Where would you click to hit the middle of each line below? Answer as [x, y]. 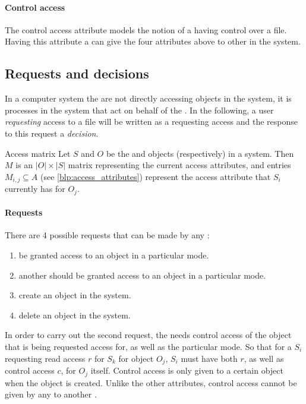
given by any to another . [51, 394]
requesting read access [45, 358]
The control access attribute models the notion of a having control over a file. [146, 29]
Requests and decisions [77, 73]
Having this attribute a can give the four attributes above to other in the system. [153, 41]
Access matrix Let [38, 153]
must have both [209, 358]
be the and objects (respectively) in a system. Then [200, 153]
